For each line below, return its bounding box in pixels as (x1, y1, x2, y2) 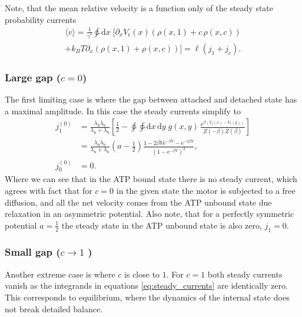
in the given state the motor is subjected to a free (116, 184, 296, 196)
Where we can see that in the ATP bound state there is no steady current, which (5, 173, 297, 185)
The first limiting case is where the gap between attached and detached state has (5, 93, 297, 105)
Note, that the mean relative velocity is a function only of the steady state (5, 2, 274, 14)
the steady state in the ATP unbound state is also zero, (61, 219, 262, 231)
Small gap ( (5, 245, 61, 259)
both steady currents (207, 268, 283, 280)
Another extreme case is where (5, 268, 115, 280)
